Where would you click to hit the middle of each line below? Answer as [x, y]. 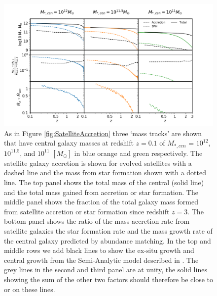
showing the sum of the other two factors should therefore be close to [109, 279]
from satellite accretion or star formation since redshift [87, 211]
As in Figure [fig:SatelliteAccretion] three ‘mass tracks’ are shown [103, 133]
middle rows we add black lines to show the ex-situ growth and [99, 250]
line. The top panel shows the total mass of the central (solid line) [104, 182]
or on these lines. [30, 289]
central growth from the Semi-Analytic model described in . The [101, 260]
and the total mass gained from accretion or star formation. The [101, 192]
